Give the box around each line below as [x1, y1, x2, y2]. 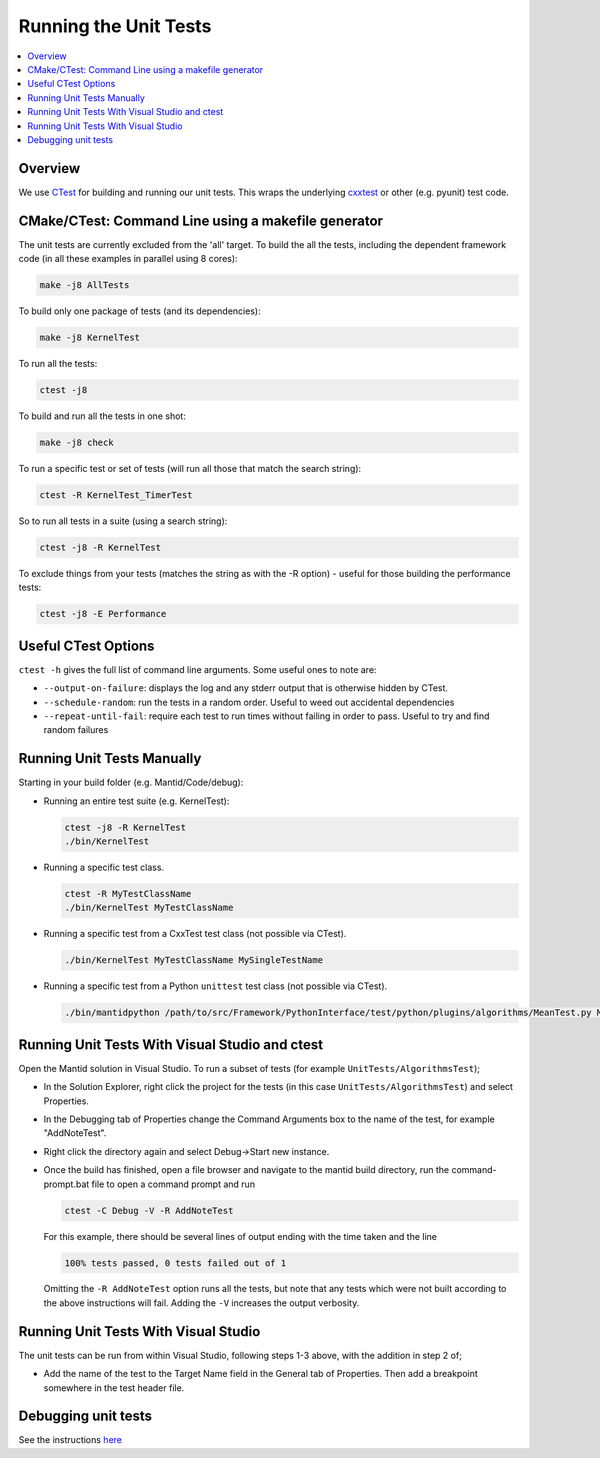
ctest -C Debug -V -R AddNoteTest [64, 1205, 234, 1216]
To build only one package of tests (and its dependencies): [18, 305, 261, 317]
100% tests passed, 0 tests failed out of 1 [64, 1257, 287, 1269]
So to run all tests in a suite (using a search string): [18, 515, 228, 527]
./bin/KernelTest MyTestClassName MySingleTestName [64, 955, 324, 966]
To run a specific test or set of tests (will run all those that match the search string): [18, 462, 362, 474]
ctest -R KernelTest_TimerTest [39, 489, 194, 500]
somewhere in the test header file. [43, 1381, 185, 1394]
